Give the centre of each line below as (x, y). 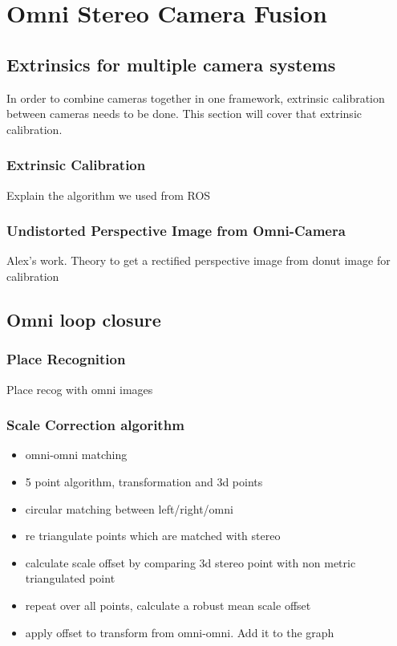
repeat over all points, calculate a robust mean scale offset (168, 605)
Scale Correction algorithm (95, 425)
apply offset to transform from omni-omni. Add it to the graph (180, 632)
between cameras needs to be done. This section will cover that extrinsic (184, 114)
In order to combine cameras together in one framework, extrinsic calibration (196, 98)
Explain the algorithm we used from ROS (109, 195)
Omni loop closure (84, 319)
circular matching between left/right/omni (129, 508)
